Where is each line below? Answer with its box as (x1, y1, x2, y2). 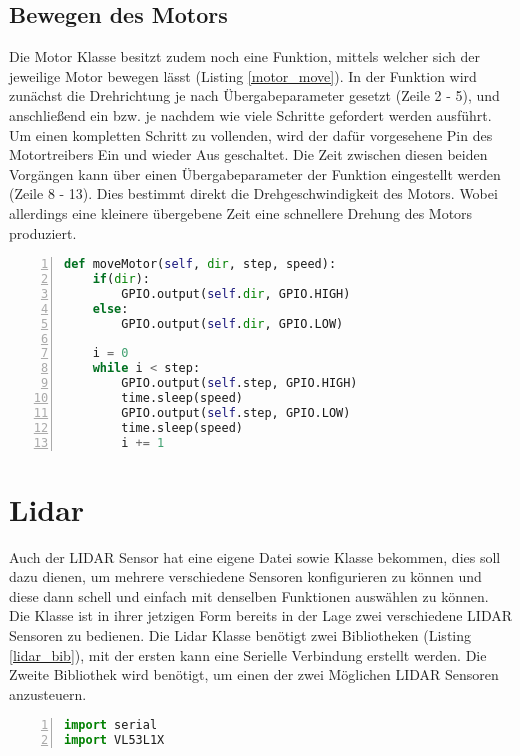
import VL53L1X (64, 733, 165, 748)
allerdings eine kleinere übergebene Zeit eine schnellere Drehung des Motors (9, 202, 473, 223)
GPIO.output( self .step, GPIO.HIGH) (121, 376, 358, 391)
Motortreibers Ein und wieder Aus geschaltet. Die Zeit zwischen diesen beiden (9, 144, 488, 165)
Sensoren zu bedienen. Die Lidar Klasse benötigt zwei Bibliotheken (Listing (9, 625, 471, 646)
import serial (64, 718, 158, 733)
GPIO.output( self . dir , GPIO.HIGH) (121, 286, 351, 301)
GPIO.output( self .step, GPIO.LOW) (121, 405, 351, 420)
